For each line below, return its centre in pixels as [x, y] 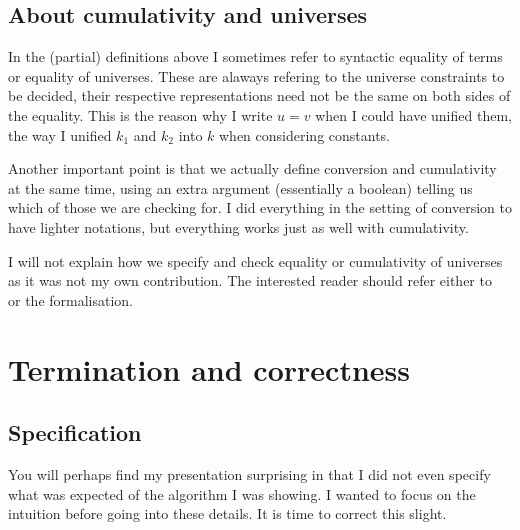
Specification [75, 432]
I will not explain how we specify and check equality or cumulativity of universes [255, 260]
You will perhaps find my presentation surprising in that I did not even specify [249, 473]
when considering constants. [305, 134]
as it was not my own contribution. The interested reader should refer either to [250, 280]
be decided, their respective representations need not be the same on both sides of [259, 95]
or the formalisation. [71, 299]
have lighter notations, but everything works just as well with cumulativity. [238, 226]
